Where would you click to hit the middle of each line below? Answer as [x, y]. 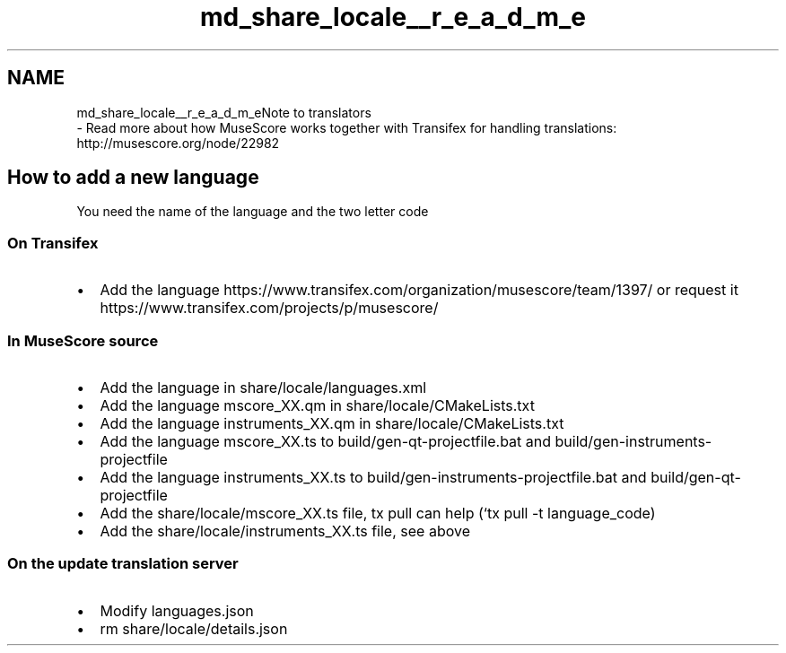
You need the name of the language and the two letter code [253, 212]
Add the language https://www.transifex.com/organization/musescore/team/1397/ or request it [419, 290]
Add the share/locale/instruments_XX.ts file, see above [285, 531]
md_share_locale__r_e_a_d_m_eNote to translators [224, 112]
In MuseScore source [83, 340]
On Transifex [53, 243]
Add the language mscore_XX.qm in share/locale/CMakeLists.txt [317, 405]
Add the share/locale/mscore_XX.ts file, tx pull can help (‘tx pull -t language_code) [378, 513]
